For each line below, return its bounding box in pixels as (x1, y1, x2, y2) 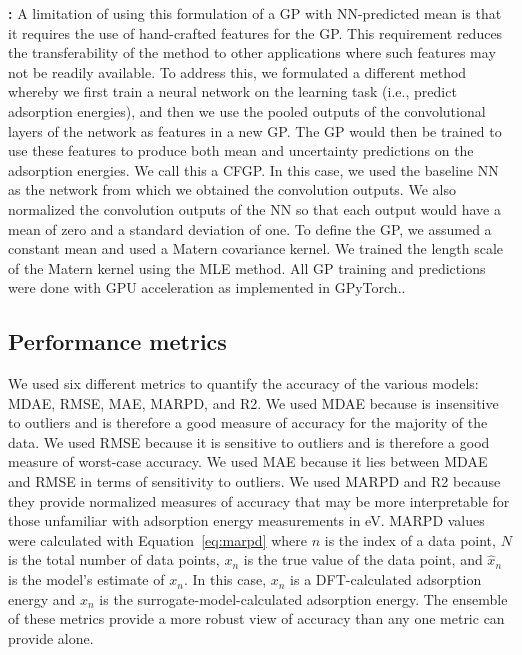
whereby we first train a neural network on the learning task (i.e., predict (8, 81, 457, 102)
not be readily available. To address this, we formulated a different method (8, 61, 467, 82)
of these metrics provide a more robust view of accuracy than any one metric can (8, 608, 505, 629)
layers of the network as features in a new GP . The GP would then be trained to (8, 120, 502, 141)
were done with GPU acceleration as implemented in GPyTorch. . (8, 277, 406, 298)
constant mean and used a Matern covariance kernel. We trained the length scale (8, 238, 504, 259)
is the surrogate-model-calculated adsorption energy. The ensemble (99, 588, 508, 609)
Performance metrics (8, 326, 227, 357)
